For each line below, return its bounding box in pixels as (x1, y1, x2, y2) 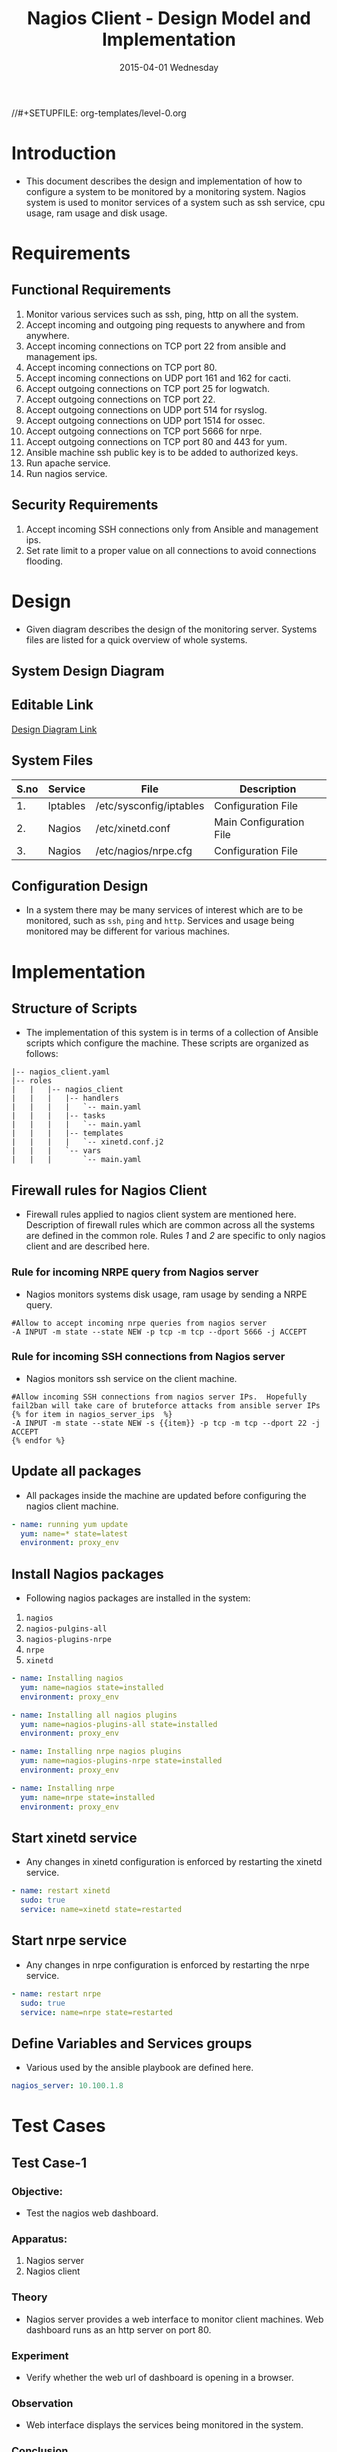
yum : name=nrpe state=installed (20, 1792, 156, 1802)
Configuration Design (11, 878, 149, 895)
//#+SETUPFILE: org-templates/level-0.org (11, 107, 187, 119)
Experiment (11, 2348, 69, 2362)
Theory (11, 2290, 48, 2304)
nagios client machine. (25, 1500, 119, 1512)
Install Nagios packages (11, 1565, 164, 1582)
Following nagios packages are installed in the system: (25, 1592, 251, 1604)
